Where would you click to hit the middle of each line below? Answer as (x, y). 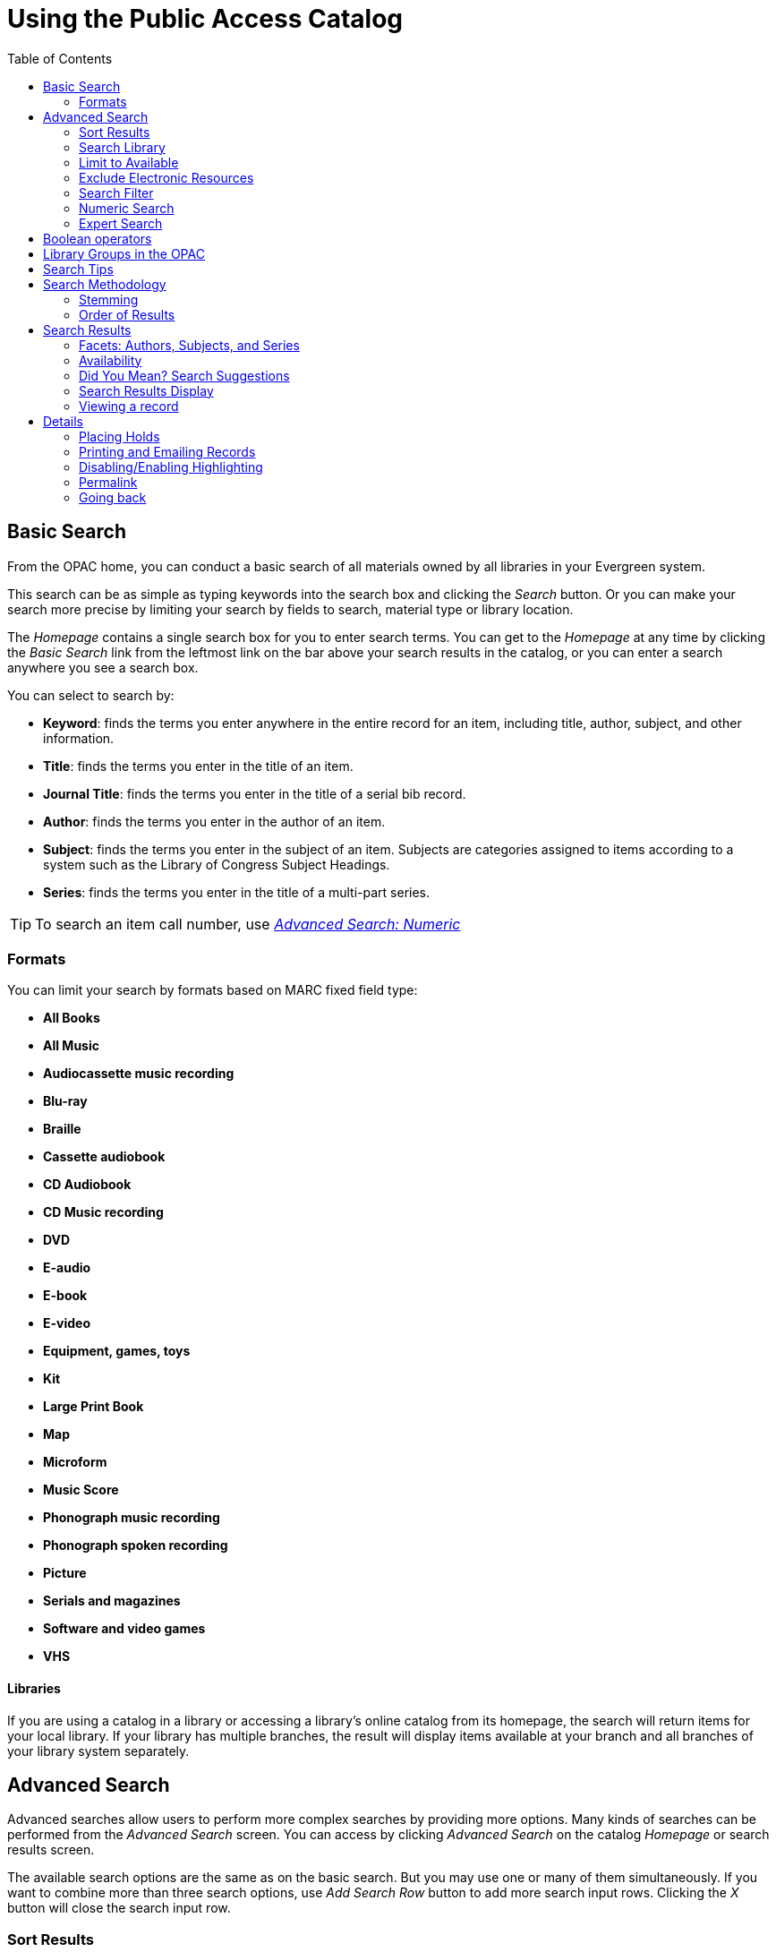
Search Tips (78, 269)
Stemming (109, 299)
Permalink (108, 482)
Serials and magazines (112, 1601)
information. (79, 738)
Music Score (81, 1490)
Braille (62, 1129)
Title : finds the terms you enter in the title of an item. (198, 766)
